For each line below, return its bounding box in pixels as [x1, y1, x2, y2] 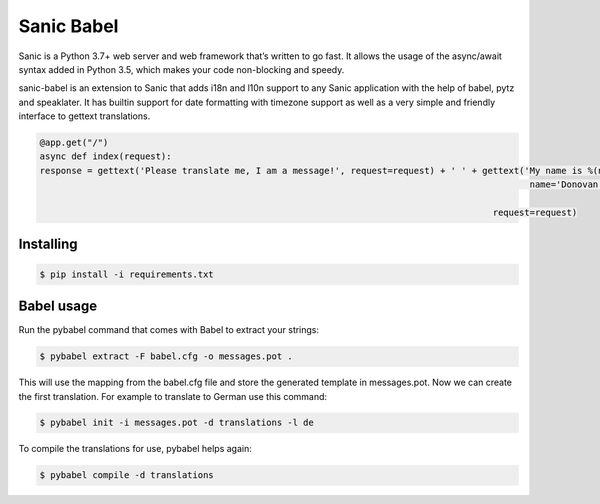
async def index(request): [39, 151, 172, 162]
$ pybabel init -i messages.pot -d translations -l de [39, 417, 314, 429]
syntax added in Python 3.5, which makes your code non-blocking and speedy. [18, 63, 345, 75]
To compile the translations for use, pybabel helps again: [18, 443, 252, 455]
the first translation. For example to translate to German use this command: [18, 390, 328, 402]
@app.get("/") [39, 137, 109, 149]
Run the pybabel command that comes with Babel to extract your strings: [18, 324, 320, 336]
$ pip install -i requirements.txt [39, 268, 214, 280]
